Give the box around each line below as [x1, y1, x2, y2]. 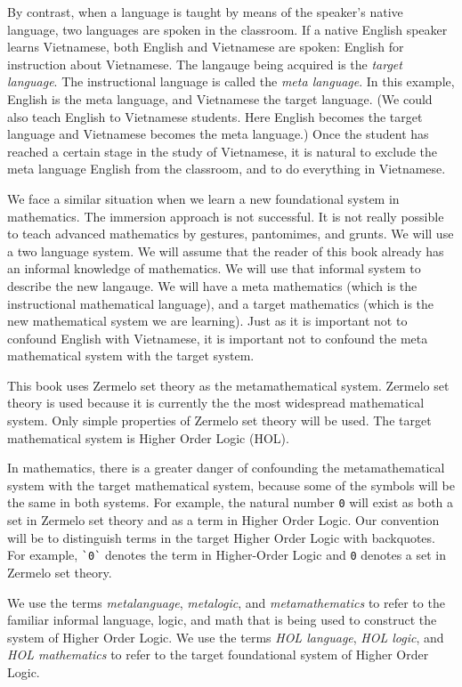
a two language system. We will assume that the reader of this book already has [7, 241, 444, 260]
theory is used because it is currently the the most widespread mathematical [7, 393, 425, 412]
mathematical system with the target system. [7, 346, 255, 365]
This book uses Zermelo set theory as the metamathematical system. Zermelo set [7, 376, 450, 394]
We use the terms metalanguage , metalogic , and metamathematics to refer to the [7, 593, 445, 611]
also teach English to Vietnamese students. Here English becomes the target [7, 107, 423, 125]
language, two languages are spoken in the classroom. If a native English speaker [7, 20, 448, 38]
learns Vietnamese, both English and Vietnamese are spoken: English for [7, 37, 404, 56]
